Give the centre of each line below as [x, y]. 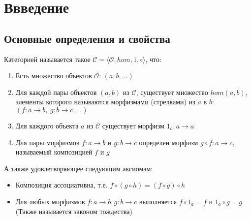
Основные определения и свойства [87, 38]
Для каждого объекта [47, 125]
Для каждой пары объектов [56, 92]
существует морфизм [133, 125]
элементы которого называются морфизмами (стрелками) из [105, 102]
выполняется [158, 201]
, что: [153, 59]
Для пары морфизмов [47, 142]
